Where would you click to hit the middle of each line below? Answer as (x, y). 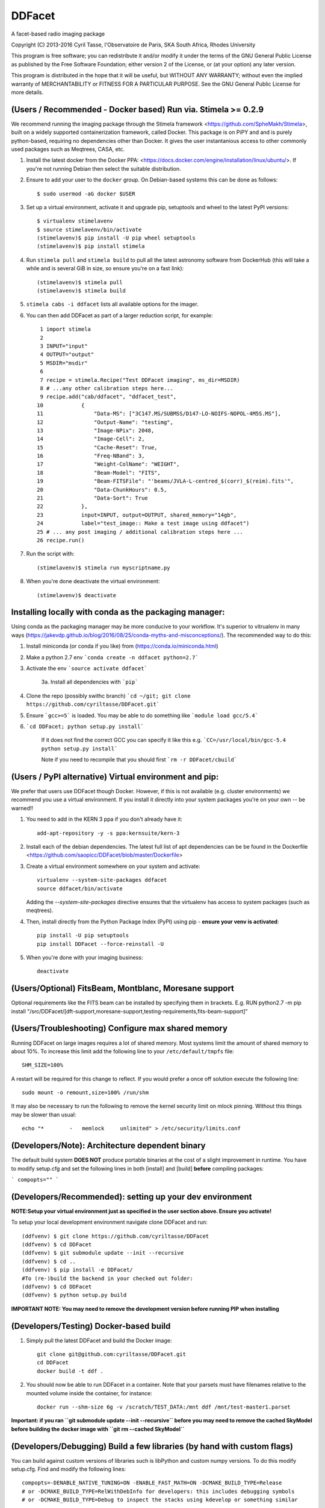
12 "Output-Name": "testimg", (105, 422)
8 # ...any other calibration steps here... (107, 388)
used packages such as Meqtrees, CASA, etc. (68, 149)
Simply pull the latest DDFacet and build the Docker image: (99, 1340)
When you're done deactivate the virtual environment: (93, 581)
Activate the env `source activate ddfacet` (87, 668)
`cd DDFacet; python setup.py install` (85, 726)
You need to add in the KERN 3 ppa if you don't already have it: (104, 819)
